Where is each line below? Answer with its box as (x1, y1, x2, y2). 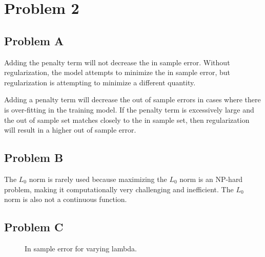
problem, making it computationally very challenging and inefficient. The (4, 183, 234, 194)
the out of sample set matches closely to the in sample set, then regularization (4, 114, 250, 125)
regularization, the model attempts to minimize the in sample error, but (4, 67, 230, 78)
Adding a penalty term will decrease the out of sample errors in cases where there (4, 94, 261, 105)
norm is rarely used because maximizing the (29, 173, 167, 184)
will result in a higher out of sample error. (4, 124, 136, 135)
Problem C (4, 219, 64, 235)
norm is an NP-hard (179, 173, 243, 184)
